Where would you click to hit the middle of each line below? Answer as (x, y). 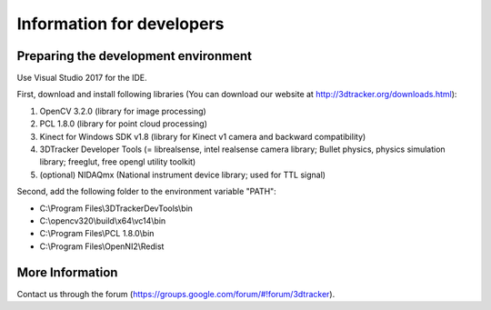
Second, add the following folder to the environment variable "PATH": (146, 192)
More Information (67, 272)
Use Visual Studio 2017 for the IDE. (82, 78)
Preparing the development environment (134, 56)
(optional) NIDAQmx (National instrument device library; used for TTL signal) (183, 175)
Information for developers (120, 24)
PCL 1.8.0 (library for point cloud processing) (124, 124)
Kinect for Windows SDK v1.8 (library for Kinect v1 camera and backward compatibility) (203, 136)
